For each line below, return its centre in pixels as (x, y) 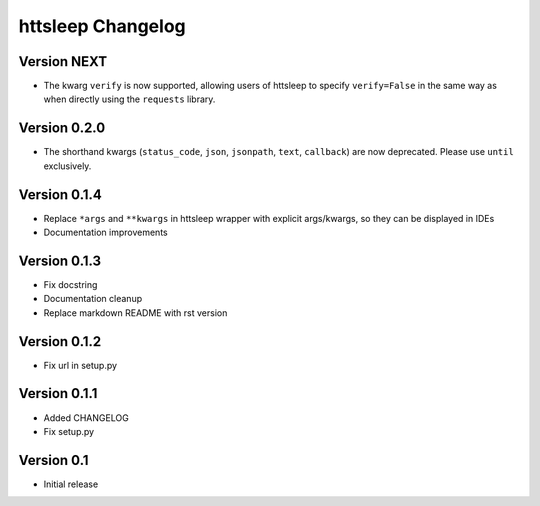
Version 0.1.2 (60, 341)
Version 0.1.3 (60, 260)
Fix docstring (70, 284)
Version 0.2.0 (62, 128)
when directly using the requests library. (129, 99)
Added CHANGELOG (86, 417)
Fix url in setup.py (80, 365)
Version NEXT (63, 61)
